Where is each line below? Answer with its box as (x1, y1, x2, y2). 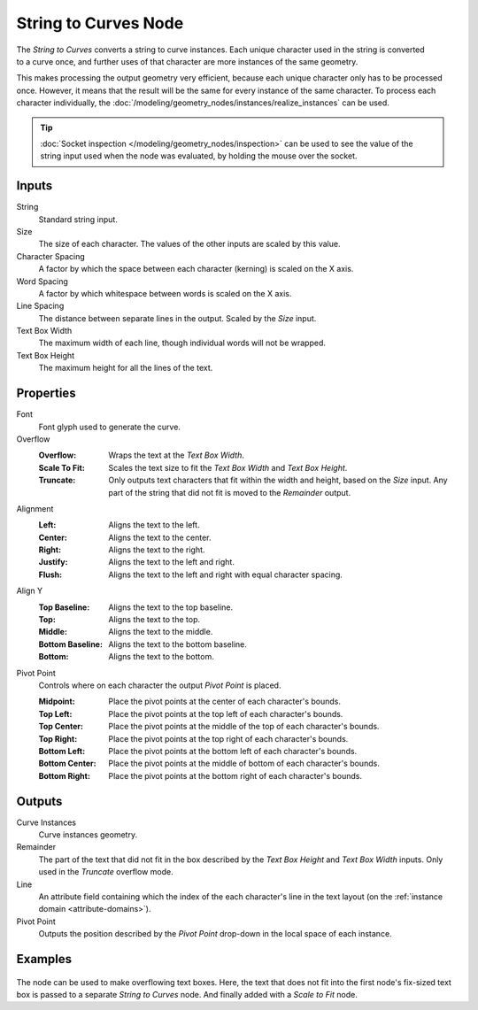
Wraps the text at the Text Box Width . (108, 450, 245, 460)
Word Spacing (16, 275, 68, 287)
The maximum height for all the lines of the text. (38, 363, 213, 374)
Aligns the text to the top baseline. (108, 602, 234, 613)
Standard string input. (38, 213, 119, 225)
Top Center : (38, 721, 84, 732)
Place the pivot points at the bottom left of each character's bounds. (108, 745, 358, 756)
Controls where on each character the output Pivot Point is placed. (38, 680, 281, 690)
